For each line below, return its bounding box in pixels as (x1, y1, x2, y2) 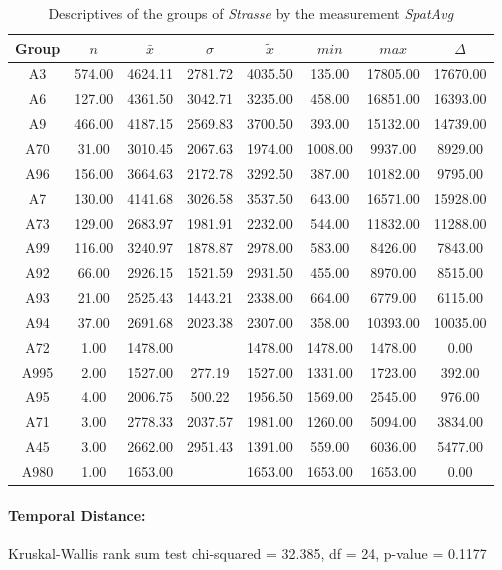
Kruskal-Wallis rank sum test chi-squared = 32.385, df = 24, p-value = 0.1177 (8, 542, 487, 563)
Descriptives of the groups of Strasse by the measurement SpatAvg (48, 3, 454, 23)
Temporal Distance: (8, 504, 146, 525)
